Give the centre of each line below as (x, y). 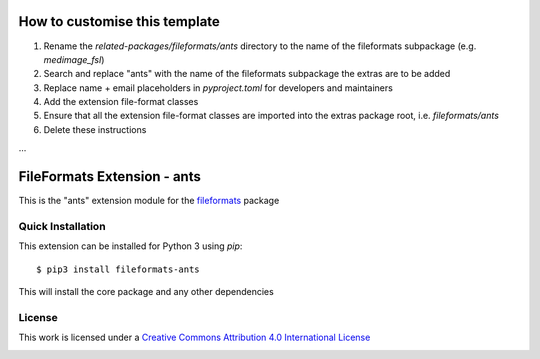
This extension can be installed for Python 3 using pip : (130, 246)
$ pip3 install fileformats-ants (118, 269)
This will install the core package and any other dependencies (146, 292)
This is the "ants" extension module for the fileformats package (149, 201)
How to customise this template (119, 21)
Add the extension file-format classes (121, 102)
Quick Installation (62, 226)
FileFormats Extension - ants (110, 176)
